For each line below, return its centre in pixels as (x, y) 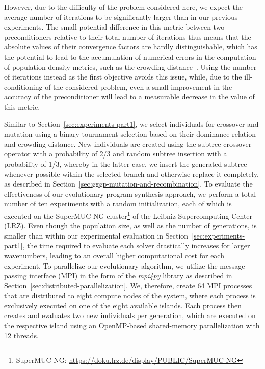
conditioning (23, 86)
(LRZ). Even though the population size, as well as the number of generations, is (130, 226)
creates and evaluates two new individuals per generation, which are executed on (130, 315)
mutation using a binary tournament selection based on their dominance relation (130, 134)
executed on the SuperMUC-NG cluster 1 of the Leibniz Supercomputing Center (128, 215)
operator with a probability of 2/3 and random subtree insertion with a (116, 154)
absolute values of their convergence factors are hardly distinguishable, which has (131, 47)
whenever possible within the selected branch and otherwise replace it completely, (131, 174)
